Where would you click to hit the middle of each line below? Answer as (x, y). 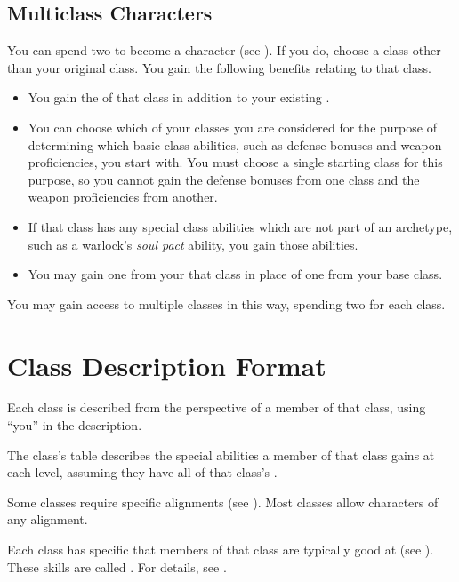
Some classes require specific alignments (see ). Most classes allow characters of (223, 502)
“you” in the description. (75, 425)
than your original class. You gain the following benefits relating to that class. (219, 67)
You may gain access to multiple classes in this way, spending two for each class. (226, 303)
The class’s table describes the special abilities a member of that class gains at (221, 454)
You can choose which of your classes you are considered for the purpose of (232, 127)
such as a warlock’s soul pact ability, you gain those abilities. (193, 244)
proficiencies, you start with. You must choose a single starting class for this (235, 162)
